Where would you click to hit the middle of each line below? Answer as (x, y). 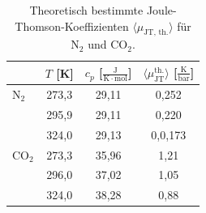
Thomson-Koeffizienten (72, 26)
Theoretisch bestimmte (86, 10)
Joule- (161, 10)
